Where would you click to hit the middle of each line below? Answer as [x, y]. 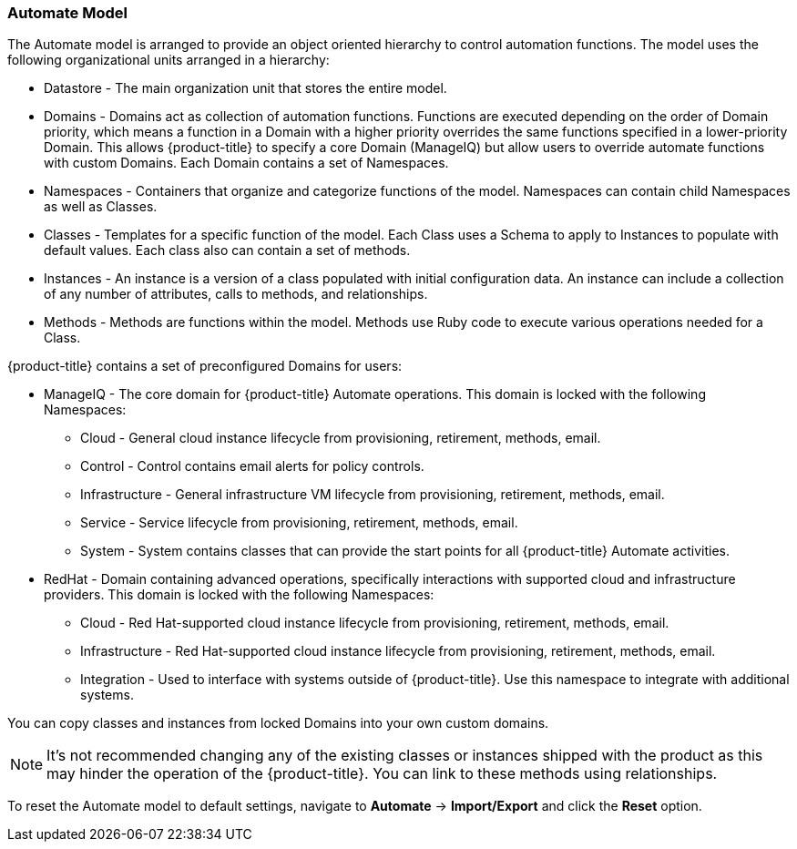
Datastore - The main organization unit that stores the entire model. [245, 88]
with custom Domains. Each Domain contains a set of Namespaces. [246, 163]
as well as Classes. [101, 207]
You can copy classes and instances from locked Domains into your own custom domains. [278, 723]
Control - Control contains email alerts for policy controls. [252, 466]
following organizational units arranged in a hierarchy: [169, 60]
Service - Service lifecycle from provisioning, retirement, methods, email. [299, 523]
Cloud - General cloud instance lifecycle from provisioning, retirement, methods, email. [341, 438]
